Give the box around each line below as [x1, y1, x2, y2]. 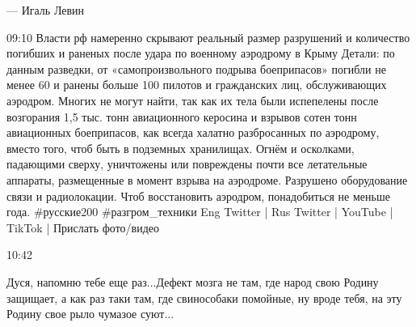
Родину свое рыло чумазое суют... [6, 305, 174, 322]
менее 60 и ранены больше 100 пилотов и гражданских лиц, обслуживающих [6, 76, 387, 93]
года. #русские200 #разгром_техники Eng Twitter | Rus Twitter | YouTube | [6, 203, 393, 220]
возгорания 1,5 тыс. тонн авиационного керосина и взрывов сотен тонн [6, 108, 357, 125]
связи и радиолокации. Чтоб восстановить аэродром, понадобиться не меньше [6, 187, 390, 204]
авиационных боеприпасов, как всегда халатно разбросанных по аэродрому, [6, 124, 380, 141]
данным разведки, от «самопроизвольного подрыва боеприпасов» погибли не [6, 60, 386, 77]
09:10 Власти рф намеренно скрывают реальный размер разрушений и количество [6, 28, 410, 45]
